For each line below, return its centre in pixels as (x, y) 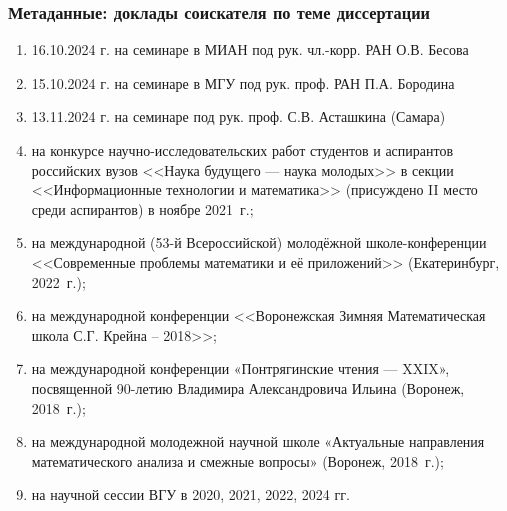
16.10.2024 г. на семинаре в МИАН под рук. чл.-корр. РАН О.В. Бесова (250, 49)
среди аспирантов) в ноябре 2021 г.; (142, 208)
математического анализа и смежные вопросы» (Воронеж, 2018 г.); (237, 460)
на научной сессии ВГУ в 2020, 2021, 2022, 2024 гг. (190, 494)
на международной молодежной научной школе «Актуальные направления (258, 441)
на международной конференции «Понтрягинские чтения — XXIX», (240, 368)
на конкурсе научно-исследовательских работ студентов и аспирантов (242, 150)
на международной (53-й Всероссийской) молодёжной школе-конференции (259, 242)
